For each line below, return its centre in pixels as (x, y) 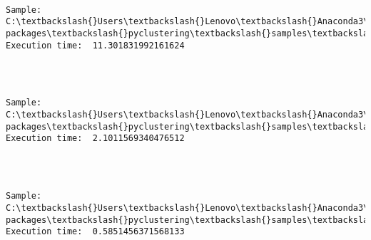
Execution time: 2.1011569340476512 (95, 139)
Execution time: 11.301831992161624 (95, 45)
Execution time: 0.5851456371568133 (95, 232)
